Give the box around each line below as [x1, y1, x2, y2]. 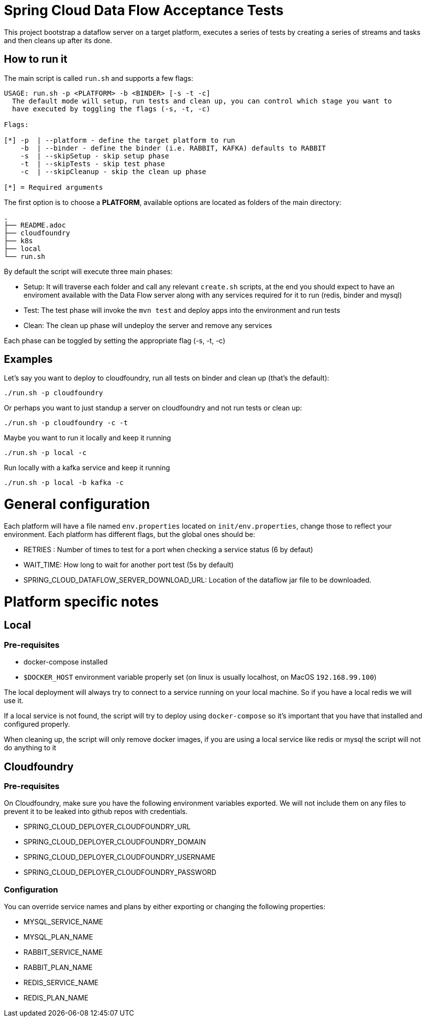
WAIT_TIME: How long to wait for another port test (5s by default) [24, 560, 234, 569]
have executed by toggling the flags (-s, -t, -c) [12, 104, 211, 113]
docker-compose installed [24, 658, 108, 666]
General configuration [4, 496, 150, 513]
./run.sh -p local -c [4, 449, 87, 457]
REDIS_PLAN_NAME [24, 994, 89, 1002]
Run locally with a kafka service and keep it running [4, 463, 170, 472]
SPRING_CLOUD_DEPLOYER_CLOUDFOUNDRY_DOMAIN [24, 838, 206, 846]
